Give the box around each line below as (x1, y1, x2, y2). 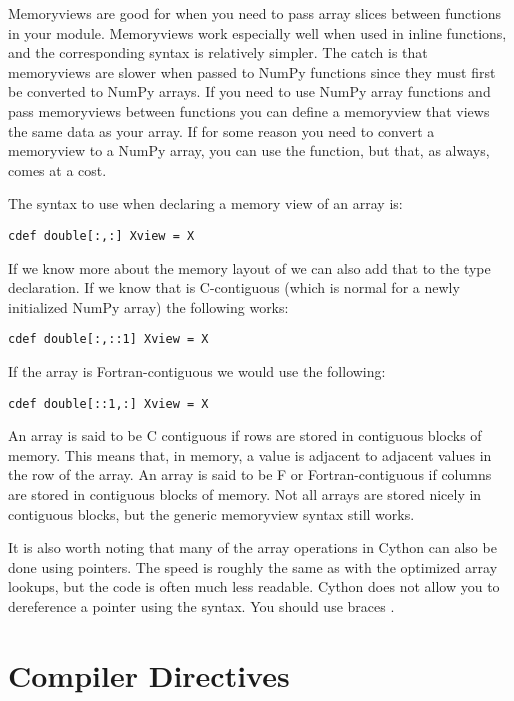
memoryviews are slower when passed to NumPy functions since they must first (8, 61, 496, 82)
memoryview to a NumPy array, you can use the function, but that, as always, (8, 140, 490, 161)
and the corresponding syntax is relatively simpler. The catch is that (8, 42, 428, 63)
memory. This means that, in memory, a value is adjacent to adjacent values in (8, 444, 492, 465)
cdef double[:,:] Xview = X (8, 228, 195, 243)
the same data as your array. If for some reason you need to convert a (8, 120, 435, 141)
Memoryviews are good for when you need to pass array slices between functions (8, 3, 501, 23)
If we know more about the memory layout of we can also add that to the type (8, 257, 491, 278)
